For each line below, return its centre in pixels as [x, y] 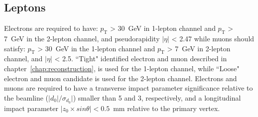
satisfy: [15, 48]
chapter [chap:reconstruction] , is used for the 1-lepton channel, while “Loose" [122, 68]
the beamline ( [26, 97]
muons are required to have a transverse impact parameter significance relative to [129, 88]
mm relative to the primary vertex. [167, 108]
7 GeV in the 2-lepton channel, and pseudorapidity [82, 38]
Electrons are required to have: [51, 28]
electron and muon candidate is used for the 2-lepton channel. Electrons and [121, 78]
